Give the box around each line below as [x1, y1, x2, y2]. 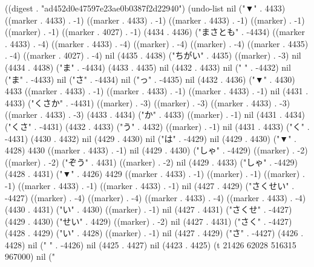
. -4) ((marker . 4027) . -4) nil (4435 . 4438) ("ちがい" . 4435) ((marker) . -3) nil [5, 49, 301, 62]
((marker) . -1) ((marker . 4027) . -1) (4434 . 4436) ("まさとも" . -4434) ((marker [5, 25, 305, 38]
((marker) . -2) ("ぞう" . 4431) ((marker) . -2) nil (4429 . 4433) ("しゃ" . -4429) [5, 155, 298, 168]
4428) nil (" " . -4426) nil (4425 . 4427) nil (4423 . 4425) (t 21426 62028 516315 [5, 238, 296, 251]
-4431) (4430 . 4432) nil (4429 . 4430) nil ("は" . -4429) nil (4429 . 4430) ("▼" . [5, 132, 297, 144]
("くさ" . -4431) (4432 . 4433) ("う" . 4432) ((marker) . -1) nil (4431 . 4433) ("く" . [5, 120, 310, 132]
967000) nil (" [5, 250, 56, 263]
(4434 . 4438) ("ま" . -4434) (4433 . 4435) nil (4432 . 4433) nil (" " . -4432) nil [5, 60, 291, 73]
